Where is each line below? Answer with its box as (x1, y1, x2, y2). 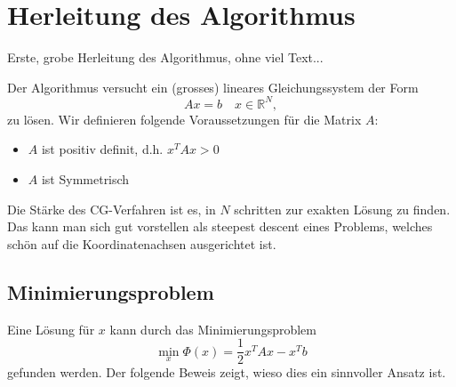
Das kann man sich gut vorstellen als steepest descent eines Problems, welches (7, 217, 433, 236)
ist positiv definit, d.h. (41, 140, 164, 158)
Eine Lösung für (7, 319, 95, 338)
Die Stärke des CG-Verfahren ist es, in (7, 199, 216, 218)
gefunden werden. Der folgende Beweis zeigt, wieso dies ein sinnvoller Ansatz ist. (7, 363, 446, 382)
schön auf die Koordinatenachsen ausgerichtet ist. (7, 234, 276, 253)
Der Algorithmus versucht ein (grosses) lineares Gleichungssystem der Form (7, 77, 419, 96)
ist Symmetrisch (41, 170, 130, 188)
